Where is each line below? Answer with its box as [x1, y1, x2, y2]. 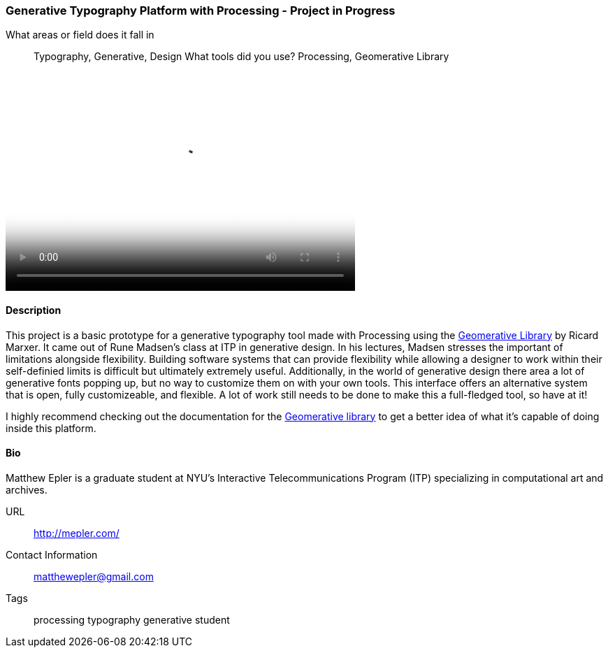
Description [6, 303, 61, 316]
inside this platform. [6, 422, 96, 434]
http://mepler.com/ [34, 526, 120, 539]
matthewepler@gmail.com [34, 570, 154, 582]
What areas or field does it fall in [6, 29, 154, 41]
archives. [6, 483, 48, 496]
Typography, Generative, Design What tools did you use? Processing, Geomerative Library [34, 50, 449, 63]
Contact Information [6, 548, 98, 561]
